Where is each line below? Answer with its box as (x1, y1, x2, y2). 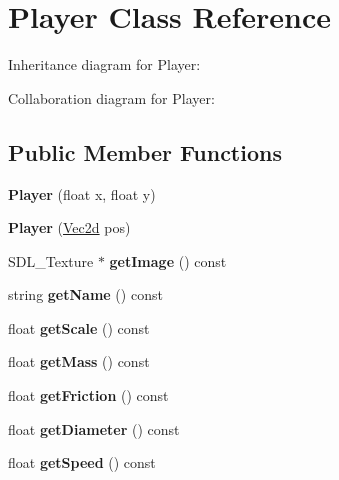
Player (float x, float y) (8, 183, 156, 204)
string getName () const (8, 284, 163, 305)
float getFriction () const (8, 385, 169, 406)
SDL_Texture (8, 250, 94, 271)
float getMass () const (8, 351, 150, 372)
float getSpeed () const (8, 452, 156, 473)
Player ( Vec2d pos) (8, 217, 131, 238)
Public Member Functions (8, 136, 282, 167)
